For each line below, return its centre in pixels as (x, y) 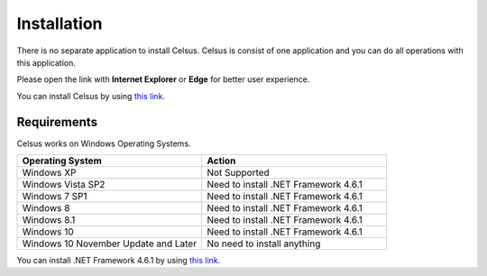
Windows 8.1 (49, 220)
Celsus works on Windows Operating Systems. (104, 143)
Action (221, 161)
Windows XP (49, 173)
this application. (46, 62)
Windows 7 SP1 (55, 197)
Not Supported (238, 173)
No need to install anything (264, 244)
